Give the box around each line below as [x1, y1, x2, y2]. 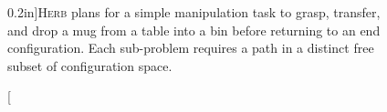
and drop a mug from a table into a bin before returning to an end [7, 20, 381, 39]
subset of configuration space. [7, 56, 173, 75]
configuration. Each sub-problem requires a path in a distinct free [7, 38, 374, 57]
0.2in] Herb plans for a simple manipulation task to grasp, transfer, [7, 3, 381, 21]
